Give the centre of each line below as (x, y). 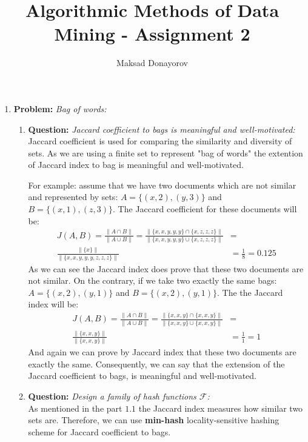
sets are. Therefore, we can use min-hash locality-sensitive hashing (154, 420)
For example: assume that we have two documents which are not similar (162, 185)
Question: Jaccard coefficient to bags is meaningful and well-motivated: (162, 129)
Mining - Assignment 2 (152, 34)
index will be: (53, 304)
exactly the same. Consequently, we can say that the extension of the (156, 363)
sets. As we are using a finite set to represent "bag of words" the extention (166, 152)
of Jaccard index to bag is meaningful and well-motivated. (136, 165)
